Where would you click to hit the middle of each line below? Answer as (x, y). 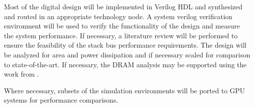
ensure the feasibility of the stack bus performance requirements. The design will (125, 45)
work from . (22, 74)
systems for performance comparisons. (61, 100)
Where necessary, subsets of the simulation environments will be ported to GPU (125, 90)
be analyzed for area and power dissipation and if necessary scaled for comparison (127, 54)
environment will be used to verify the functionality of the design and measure (122, 26)
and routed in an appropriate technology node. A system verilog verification (118, 16)
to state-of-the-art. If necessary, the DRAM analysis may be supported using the (125, 64)
